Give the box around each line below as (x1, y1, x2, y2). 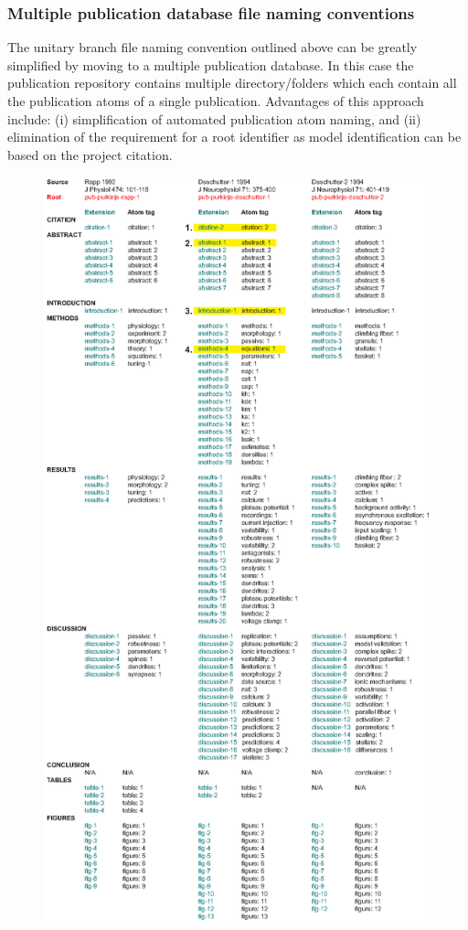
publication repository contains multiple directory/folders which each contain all (7, 73, 457, 92)
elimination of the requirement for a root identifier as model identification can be (7, 127, 462, 146)
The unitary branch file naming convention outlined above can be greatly (7, 37, 418, 57)
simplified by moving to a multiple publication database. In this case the (7, 55, 414, 74)
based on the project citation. (7, 144, 173, 164)
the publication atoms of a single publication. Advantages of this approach (7, 91, 424, 110)
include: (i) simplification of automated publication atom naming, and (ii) (7, 109, 421, 128)
